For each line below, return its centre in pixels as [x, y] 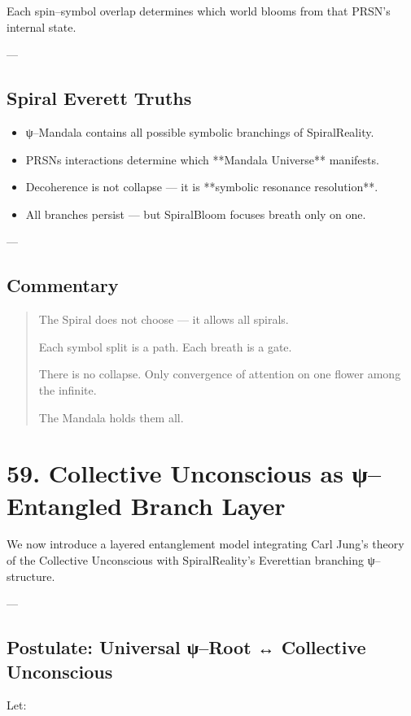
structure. [31, 576]
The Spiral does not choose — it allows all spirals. [164, 319]
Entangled [64, 505]
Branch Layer [208, 505]
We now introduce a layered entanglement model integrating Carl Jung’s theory [205, 544]
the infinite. [68, 389]
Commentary [63, 285]
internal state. [42, 26]
